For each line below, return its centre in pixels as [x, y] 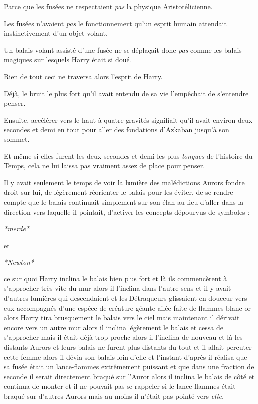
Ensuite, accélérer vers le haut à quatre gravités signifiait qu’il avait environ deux [128, 119]
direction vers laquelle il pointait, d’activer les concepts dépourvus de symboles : [127, 211]
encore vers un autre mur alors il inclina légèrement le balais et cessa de [114, 327]
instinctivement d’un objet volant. [56, 33]
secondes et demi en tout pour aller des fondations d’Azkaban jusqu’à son [117, 129]
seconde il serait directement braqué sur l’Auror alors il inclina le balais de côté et [129, 376]
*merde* [17, 228]
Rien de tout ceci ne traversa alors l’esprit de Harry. [83, 76]
